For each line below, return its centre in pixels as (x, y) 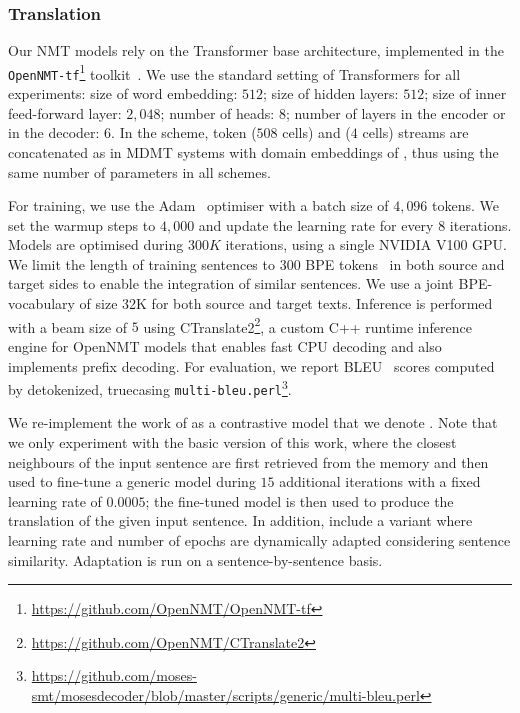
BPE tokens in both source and (405, 263)
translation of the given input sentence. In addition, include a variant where (240, 520)
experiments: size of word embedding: (123, 93)
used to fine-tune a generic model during (132, 481)
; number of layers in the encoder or (395, 112)
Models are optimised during (96, 244)
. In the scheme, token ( (184, 132)
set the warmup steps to (82, 224)
